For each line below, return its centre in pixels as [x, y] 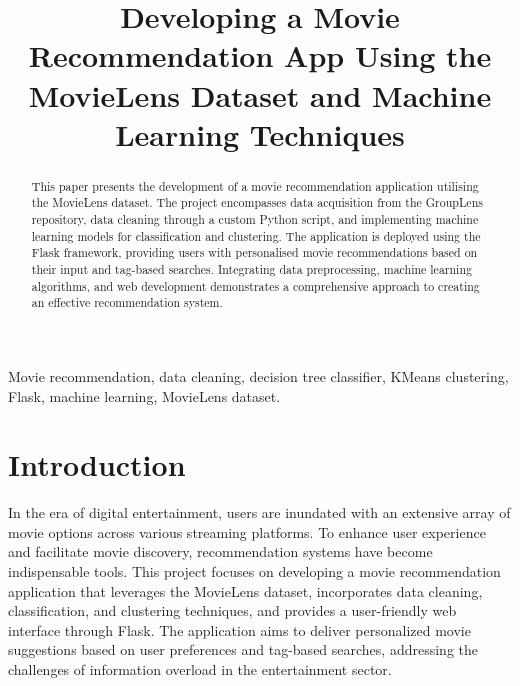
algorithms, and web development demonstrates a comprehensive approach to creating [255, 285]
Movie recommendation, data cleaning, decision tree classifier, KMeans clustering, [258, 375]
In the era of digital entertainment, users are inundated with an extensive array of [259, 512]
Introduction [97, 464]
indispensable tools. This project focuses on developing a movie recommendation [254, 571]
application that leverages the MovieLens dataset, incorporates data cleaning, [245, 590]
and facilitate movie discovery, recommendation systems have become [220, 551]
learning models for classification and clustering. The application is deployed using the [256, 235]
